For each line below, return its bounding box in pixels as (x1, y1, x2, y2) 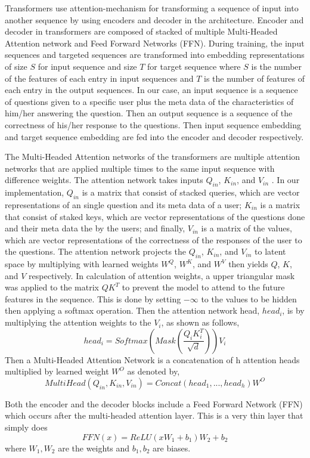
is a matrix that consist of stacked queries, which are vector (82, 186, 300, 199)
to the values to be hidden (201, 292, 297, 305)
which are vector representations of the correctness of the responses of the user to (5, 233, 302, 246)
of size (5, 60, 27, 72)
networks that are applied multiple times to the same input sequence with (5, 162, 275, 174)
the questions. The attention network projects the (5, 245, 187, 258)
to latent (255, 245, 286, 258)
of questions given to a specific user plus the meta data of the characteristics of (5, 95, 294, 107)
